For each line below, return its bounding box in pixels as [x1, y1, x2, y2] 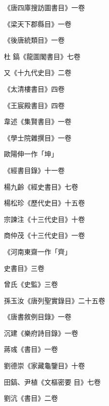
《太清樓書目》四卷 [4, 83, 65, 94]
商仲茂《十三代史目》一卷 [4, 230, 85, 240]
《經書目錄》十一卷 [4, 165, 65, 175]
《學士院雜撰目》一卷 [4, 132, 71, 142]
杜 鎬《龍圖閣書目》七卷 [4, 51, 81, 61]
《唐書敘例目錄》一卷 [4, 312, 71, 322]
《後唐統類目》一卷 [4, 35, 65, 45]
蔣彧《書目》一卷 [4, 344, 58, 354]
